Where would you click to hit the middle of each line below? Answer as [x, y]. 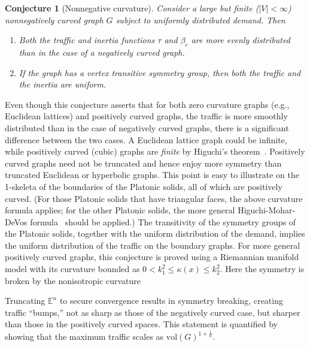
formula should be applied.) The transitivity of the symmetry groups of [163, 221]
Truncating [25, 301]
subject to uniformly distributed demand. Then [200, 19]
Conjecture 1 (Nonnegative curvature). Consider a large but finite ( [132, 8]
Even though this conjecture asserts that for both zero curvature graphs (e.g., [147, 104]
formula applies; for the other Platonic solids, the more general [120, 210]
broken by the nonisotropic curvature [73, 280]
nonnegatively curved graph [54, 19]
